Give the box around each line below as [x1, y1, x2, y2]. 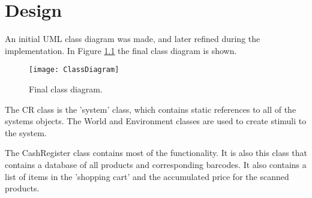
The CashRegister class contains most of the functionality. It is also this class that [5, 146, 307, 159]
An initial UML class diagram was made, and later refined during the [5, 32, 260, 45]
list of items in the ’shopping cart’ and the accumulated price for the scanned [5, 170, 289, 182]
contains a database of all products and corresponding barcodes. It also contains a [5, 158, 307, 170]
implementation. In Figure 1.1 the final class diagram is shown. [5, 44, 237, 56]
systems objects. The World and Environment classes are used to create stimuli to [5, 115, 307, 127]
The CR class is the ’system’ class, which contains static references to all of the [5, 103, 296, 115]
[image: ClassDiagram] [29, 65, 119, 74]
